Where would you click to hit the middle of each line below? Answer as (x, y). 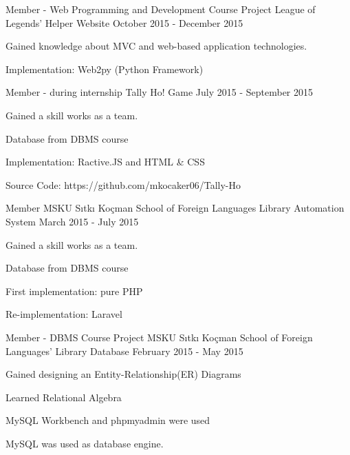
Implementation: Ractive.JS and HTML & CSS (105, 162)
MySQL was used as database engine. (85, 443)
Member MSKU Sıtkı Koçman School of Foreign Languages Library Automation (175, 208)
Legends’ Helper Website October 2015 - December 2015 (124, 22)
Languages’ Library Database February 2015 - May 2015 (124, 351)
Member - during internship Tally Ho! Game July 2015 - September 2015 (160, 92)
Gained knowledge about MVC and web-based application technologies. (156, 46)
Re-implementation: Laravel (64, 314)
